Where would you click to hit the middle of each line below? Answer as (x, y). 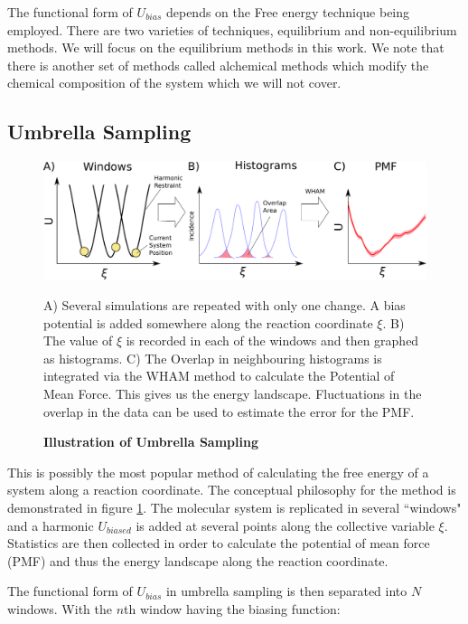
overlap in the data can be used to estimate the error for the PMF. (229, 411)
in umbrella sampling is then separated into (286, 591)
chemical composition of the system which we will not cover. (174, 83)
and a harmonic (51, 525)
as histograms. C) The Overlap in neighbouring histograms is (213, 358)
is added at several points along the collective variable (285, 525)
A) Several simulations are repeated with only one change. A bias (225, 305)
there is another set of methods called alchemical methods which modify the (218, 65)
